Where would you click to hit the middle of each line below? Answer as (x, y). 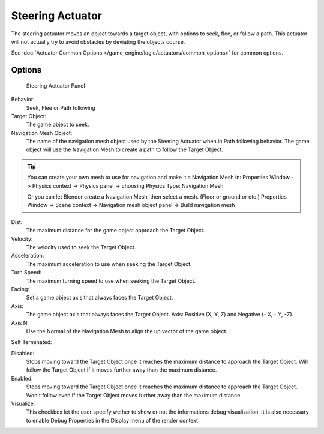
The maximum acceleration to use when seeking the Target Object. (109, 264)
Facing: (20, 289)
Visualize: (23, 404)
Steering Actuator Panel (55, 86)
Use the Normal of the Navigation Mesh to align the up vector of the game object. (127, 331)
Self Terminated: (31, 342)
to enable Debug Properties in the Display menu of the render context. (113, 420)
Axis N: (20, 323)
